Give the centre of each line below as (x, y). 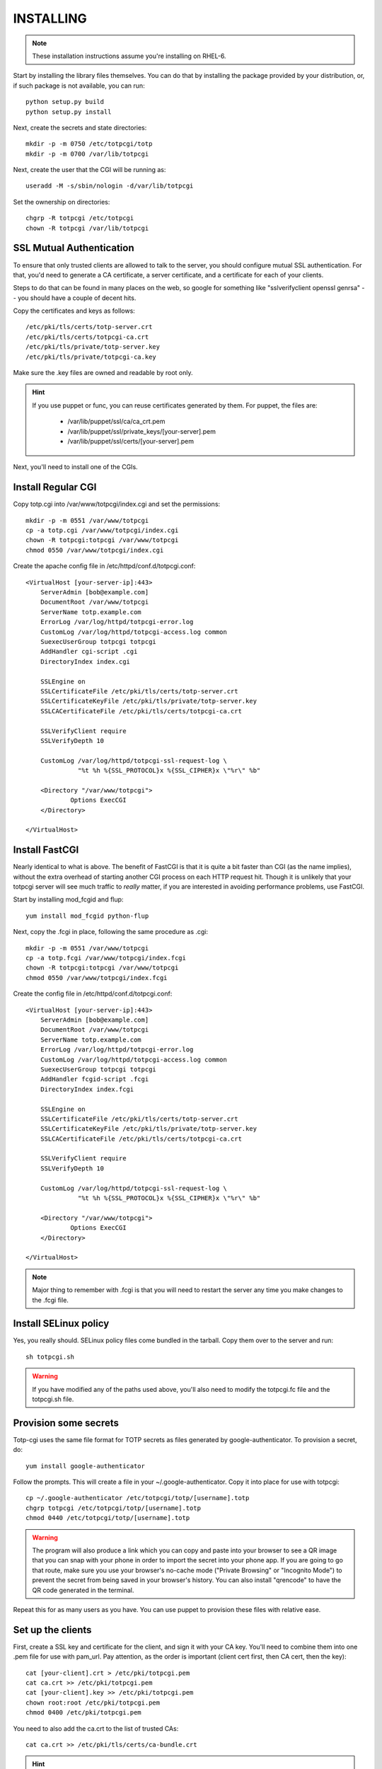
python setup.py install (69, 112)
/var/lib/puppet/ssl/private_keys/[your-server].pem (141, 431)
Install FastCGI (46, 850)
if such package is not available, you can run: (79, 86)
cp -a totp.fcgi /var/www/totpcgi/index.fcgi (106, 958)
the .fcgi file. (50, 1300)
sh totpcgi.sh (50, 1356)
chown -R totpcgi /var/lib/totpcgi (87, 228)
